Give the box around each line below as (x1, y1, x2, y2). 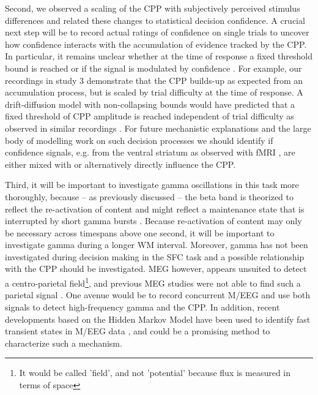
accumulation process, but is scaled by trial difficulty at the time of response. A (5, 86, 303, 99)
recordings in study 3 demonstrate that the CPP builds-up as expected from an (5, 73, 303, 86)
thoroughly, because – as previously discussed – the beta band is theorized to (5, 190, 294, 203)
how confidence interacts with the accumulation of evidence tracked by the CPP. (5, 37, 307, 50)
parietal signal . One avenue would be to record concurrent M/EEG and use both (5, 288, 311, 301)
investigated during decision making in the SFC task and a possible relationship (5, 250, 305, 263)
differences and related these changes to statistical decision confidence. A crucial (5, 13, 305, 26)
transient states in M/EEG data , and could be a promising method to (5, 325, 270, 337)
